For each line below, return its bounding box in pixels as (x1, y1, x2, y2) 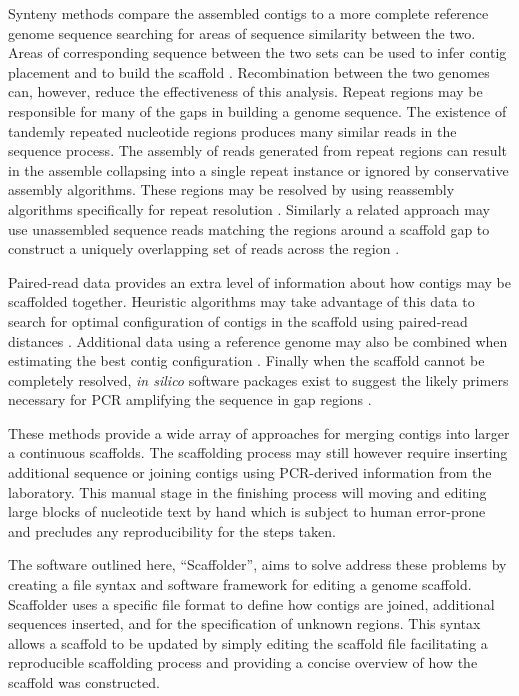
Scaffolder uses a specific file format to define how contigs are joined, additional (8, 593, 495, 614)
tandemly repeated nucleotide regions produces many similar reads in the (8, 120, 457, 141)
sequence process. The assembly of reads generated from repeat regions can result (8, 140, 507, 161)
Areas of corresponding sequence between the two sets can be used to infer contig (8, 42, 507, 63)
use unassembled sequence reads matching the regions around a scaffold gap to (8, 218, 490, 239)
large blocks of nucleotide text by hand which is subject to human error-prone (8, 501, 486, 522)
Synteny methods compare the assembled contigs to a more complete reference (8, 3, 489, 23)
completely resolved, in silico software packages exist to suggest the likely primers (8, 369, 509, 390)
